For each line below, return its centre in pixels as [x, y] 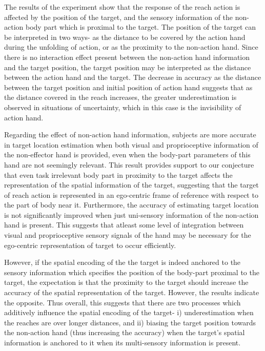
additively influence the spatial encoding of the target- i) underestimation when [129, 312]
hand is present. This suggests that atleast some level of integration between [124, 225]
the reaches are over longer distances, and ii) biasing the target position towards [130, 322]
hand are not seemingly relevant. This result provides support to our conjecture [129, 164]
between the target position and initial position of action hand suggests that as [128, 87]
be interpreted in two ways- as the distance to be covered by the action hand [125, 37]
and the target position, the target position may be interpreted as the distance [128, 67]
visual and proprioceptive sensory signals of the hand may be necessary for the [128, 235]
